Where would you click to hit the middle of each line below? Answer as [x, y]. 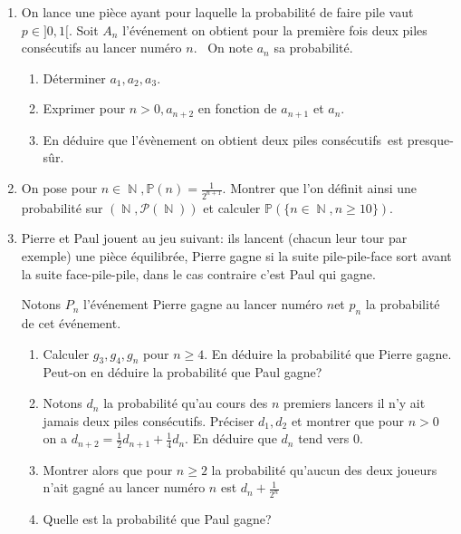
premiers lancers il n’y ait [354, 403]
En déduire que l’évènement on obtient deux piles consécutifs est [223, 139]
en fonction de [237, 108]
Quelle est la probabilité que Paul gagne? [157, 519]
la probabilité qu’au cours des [186, 403]
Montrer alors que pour [108, 469]
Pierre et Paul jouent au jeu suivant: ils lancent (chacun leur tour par [214, 238]
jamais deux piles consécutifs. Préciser [149, 420]
